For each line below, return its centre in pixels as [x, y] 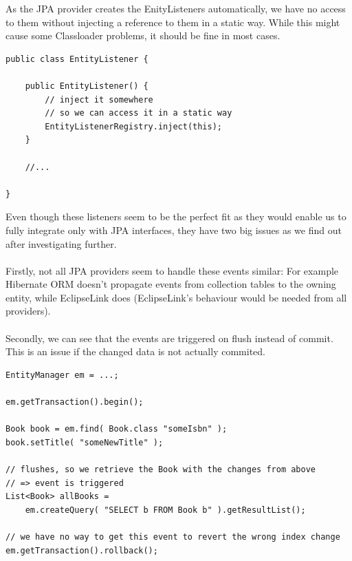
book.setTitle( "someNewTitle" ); [85, 442]
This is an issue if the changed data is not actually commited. [135, 351]
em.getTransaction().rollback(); [82, 550]
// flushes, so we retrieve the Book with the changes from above [161, 469]
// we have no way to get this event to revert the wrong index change [173, 537]
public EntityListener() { [87, 86]
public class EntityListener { [77, 59]
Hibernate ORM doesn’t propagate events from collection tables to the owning [171, 284]
